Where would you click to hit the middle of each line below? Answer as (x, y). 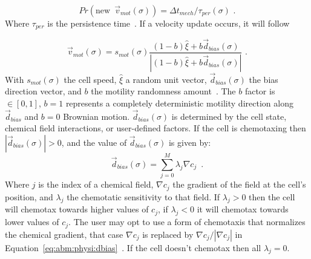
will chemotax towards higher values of (77, 209)
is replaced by (168, 234)
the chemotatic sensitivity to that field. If (143, 196)
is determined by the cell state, (229, 116)
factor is (260, 91)
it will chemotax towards (243, 209)
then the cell (272, 196)
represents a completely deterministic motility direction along (179, 103)
